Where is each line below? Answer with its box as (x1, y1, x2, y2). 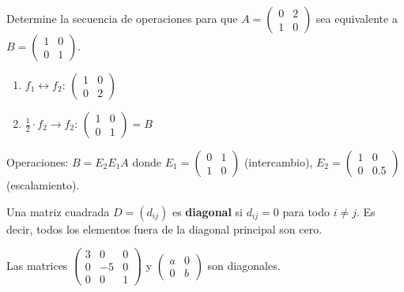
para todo (282, 203, 330, 219)
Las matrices (6, 256, 68, 273)
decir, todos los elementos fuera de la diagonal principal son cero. (6, 220, 323, 237)
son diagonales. (207, 256, 281, 273)
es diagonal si (172, 203, 243, 219)
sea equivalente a (315, 10, 398, 26)
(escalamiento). (6, 177, 80, 193)
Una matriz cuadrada (6, 203, 110, 219)
